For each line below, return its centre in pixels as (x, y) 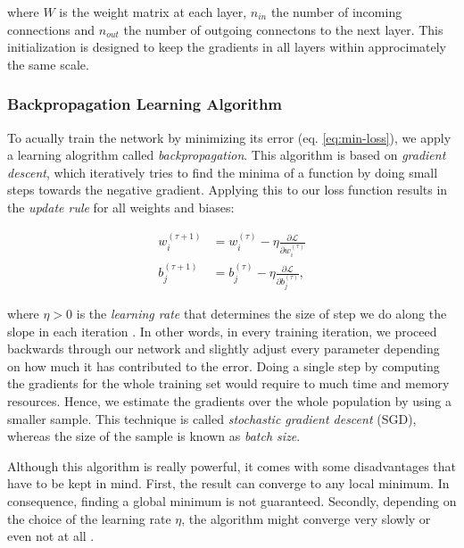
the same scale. (48, 64)
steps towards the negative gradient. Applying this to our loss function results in (228, 190)
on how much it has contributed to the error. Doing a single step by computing (224, 365)
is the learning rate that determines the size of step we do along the (261, 313)
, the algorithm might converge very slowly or (306, 518)
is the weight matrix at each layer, (153, 12)
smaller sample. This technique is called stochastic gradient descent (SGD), (212, 418)
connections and (51, 29)
